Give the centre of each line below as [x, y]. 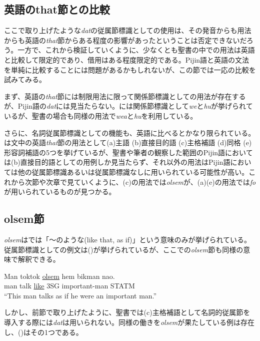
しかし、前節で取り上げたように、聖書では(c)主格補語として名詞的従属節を [127, 312]
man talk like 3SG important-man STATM [69, 286]
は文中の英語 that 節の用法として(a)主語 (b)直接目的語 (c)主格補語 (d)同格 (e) [128, 142]
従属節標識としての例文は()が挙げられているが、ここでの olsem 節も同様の [124, 249]
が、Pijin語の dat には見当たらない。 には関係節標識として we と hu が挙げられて [128, 106]
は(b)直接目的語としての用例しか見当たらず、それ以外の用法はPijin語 [117, 162]
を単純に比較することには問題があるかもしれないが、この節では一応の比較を [130, 69]
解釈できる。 [39, 259]
